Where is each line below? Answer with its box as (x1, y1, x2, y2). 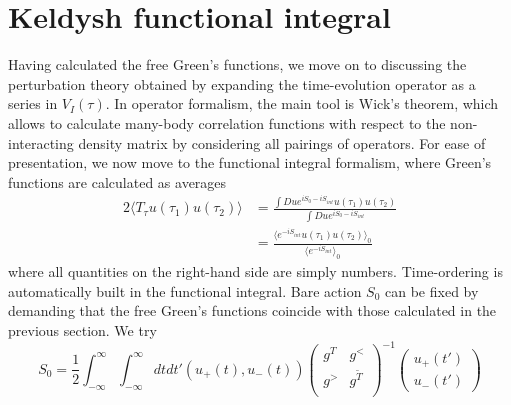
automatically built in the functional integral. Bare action (8, 280, 362, 301)
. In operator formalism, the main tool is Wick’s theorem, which (105, 93, 499, 114)
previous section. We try (8, 319, 157, 340)
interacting (8, 132, 74, 153)
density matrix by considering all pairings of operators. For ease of (78, 132, 486, 153)
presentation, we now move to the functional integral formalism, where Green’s (8, 152, 492, 173)
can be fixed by (385, 280, 479, 301)
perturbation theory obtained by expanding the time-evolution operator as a (8, 73, 476, 94)
